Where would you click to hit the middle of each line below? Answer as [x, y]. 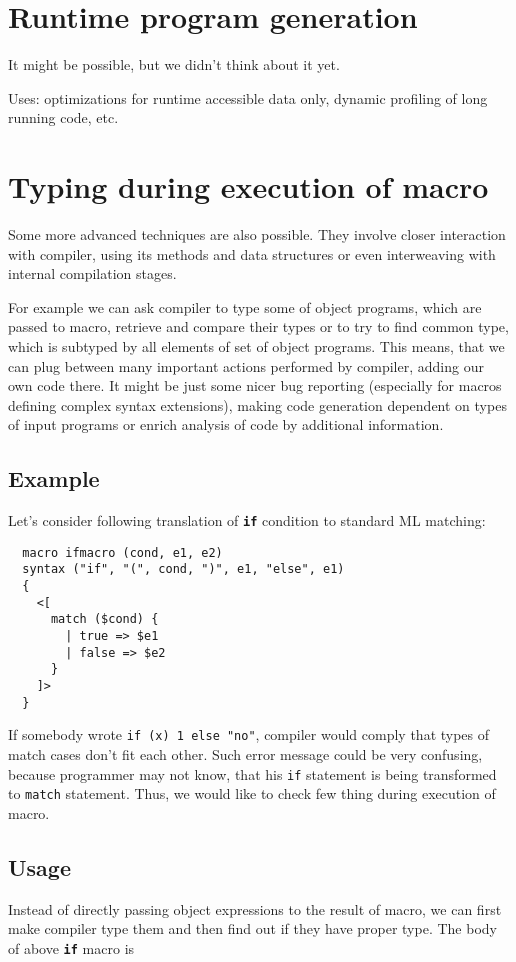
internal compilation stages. [92, 273]
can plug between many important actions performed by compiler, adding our [246, 365]
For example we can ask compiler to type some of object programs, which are [245, 306]
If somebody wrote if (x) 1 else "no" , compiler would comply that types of [249, 734]
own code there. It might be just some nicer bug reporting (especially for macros [255, 385]
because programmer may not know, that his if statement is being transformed [252, 773]
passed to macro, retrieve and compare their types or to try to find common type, [258, 326]
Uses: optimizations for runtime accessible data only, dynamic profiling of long [248, 97]
